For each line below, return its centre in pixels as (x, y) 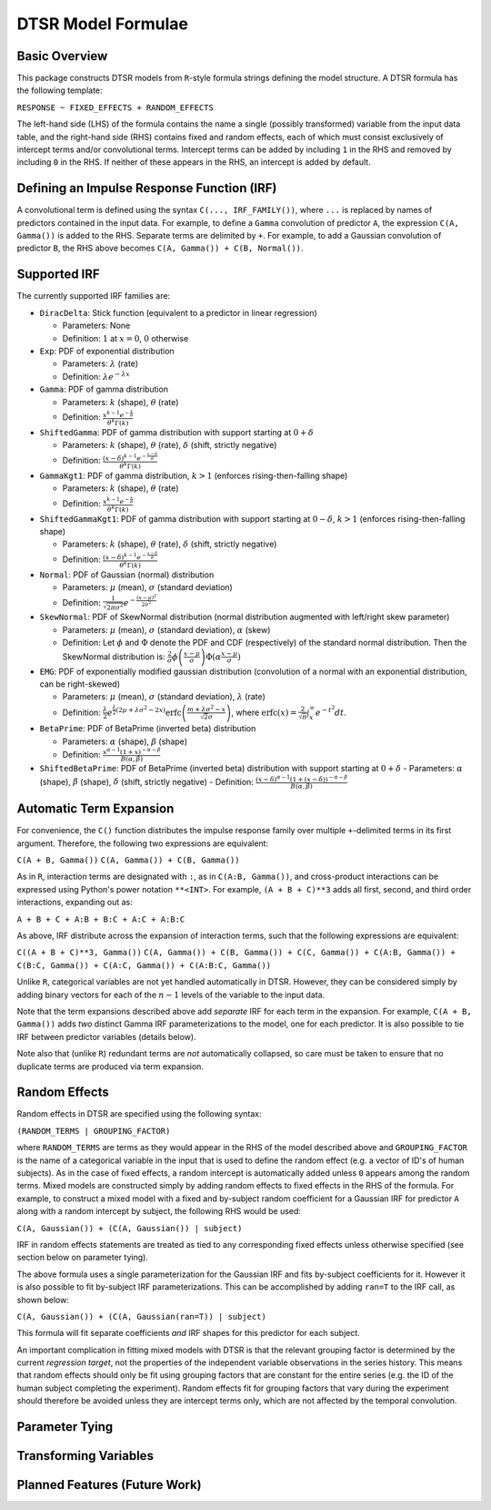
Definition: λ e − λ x (96, 376)
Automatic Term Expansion (95, 809)
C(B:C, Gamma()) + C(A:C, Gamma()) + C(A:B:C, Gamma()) (144, 965)
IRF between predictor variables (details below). (106, 1036)
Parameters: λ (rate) (100, 363)
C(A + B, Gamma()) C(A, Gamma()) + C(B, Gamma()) (128, 860)
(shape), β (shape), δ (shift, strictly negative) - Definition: (147, 781)
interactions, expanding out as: (75, 903)
